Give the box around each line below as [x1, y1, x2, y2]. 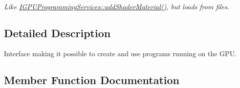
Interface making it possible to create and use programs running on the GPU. [4, 48, 237, 58]
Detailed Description [4, 25, 111, 40]
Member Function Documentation [4, 72, 180, 87]
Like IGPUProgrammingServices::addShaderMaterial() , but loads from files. [4, 1, 230, 11]
